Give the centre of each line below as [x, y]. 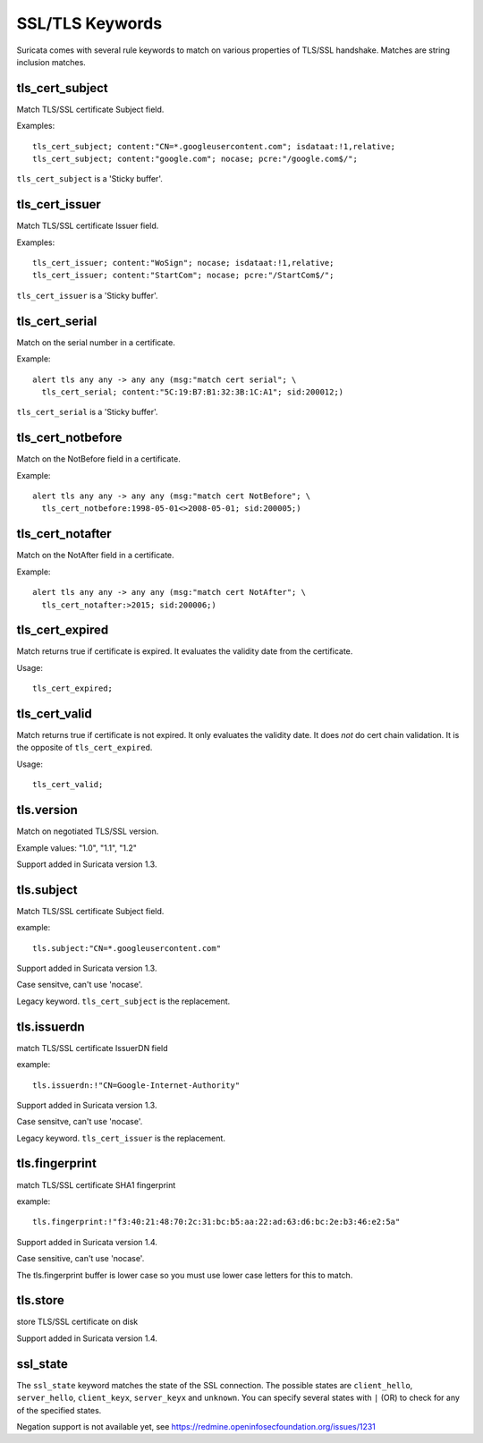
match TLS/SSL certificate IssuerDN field [93, 1048]
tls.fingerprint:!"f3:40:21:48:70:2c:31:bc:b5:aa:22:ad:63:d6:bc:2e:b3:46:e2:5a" [216, 1222]
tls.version [47, 810]
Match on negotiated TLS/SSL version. [88, 831]
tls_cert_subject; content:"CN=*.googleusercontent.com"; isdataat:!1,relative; [214, 146]
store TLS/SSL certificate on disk [77, 1322]
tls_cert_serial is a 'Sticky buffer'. [87, 412]
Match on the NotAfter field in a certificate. [95, 556]
